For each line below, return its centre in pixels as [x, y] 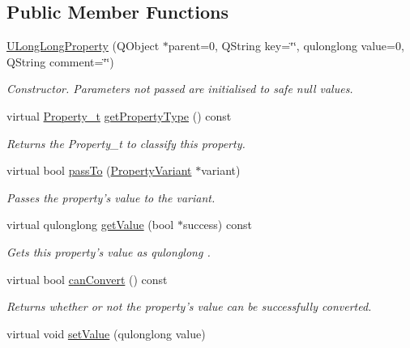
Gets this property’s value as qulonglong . [109, 251]
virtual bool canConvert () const [87, 279]
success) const [217, 225]
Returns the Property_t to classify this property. [126, 143]
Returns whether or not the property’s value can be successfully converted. [189, 306]
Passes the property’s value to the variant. [111, 197]
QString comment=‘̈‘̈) [60, 61]
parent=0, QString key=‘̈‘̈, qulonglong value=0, [286, 46]
